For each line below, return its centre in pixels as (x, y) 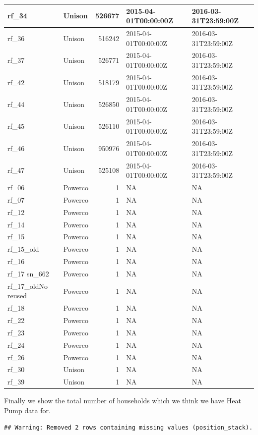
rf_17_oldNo (28, 286)
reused (17, 296)
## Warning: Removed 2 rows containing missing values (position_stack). (129, 427)
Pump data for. (27, 410)
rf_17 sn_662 (28, 273)
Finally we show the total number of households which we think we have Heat (123, 401)
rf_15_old (23, 249)
